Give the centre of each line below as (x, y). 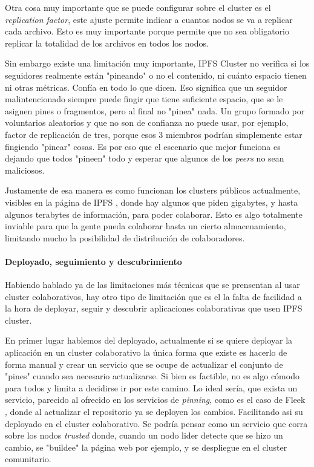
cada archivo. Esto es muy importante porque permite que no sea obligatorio (147, 31)
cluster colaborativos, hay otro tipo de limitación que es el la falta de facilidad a (153, 296)
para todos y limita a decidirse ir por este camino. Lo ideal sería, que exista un (151, 387)
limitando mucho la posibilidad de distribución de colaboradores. (125, 237)
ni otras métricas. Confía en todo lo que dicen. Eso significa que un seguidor (146, 87)
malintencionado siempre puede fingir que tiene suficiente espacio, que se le (144, 99)
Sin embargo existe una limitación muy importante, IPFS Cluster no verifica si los (157, 63)
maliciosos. (25, 170)
